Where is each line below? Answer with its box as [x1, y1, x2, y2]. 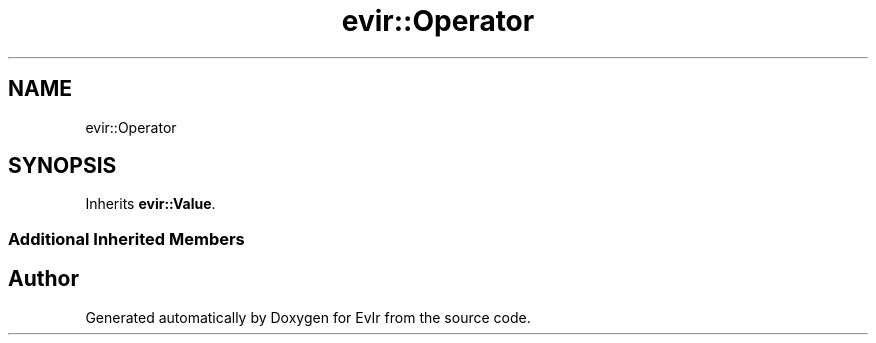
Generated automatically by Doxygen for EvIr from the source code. [85, 308, 531, 326]
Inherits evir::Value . [85, 195, 216, 213]
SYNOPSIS [8, 153, 117, 179]
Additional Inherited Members [8, 228, 245, 249]
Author [8, 266, 79, 292]
